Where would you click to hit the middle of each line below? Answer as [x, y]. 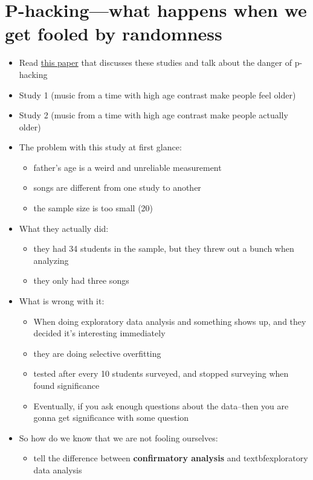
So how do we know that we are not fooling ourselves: [118, 437]
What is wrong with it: [62, 301]
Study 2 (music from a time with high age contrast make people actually [153, 115]
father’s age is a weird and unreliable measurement [127, 167]
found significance [66, 385]
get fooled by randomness [114, 34]
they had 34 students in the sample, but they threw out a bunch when [164, 248]
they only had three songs [81, 280]
